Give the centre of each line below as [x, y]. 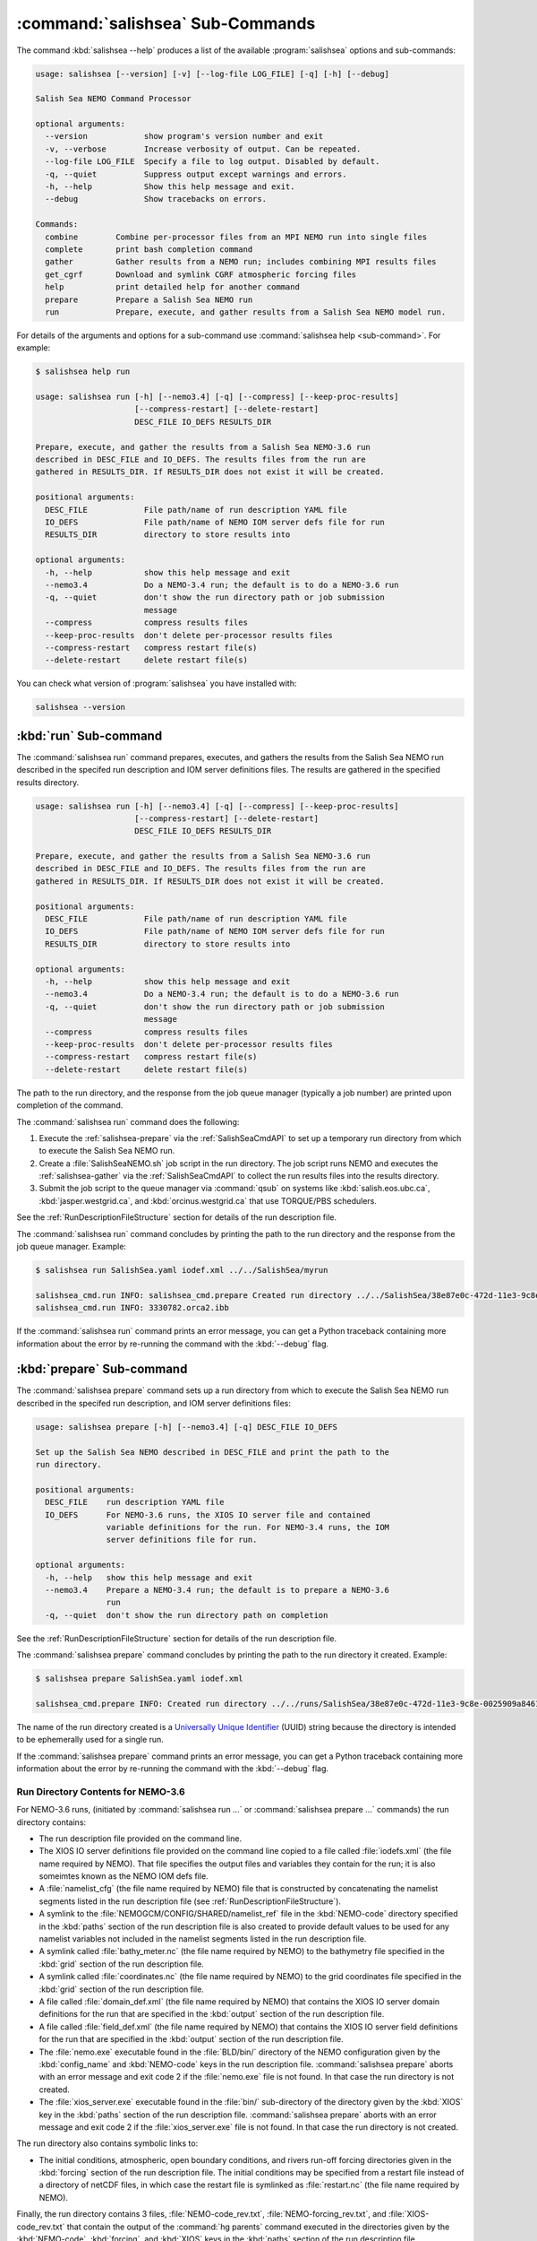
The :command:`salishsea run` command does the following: [128, 1121]
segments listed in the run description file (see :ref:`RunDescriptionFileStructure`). [190, 1901]
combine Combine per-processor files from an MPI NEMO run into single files [236, 237]
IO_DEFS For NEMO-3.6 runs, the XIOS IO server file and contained [208, 1514]
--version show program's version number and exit [184, 136]
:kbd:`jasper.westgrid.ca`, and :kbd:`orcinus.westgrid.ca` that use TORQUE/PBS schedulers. [208, 1200]
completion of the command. [70, 1105]
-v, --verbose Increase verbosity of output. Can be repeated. [203, 149]
